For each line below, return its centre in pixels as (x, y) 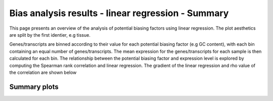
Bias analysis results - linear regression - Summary (119, 13)
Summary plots (34, 87)
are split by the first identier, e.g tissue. (50, 35)
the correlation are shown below (43, 72)
